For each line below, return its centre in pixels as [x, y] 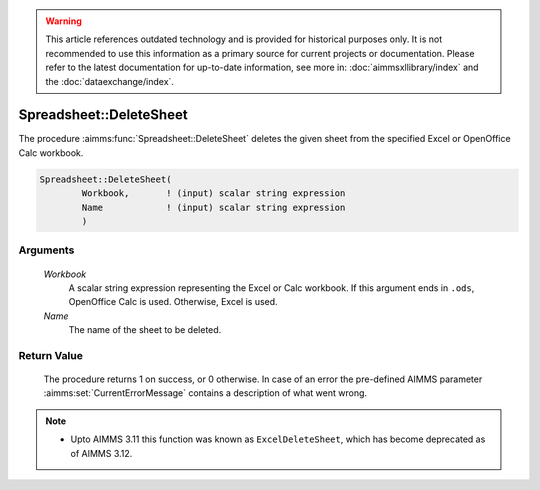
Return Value [51, 355]
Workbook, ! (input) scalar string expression [213, 193]
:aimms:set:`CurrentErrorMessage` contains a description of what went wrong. [205, 393]
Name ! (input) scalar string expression [213, 207]
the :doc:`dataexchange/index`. [110, 81]
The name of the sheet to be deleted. [145, 330]
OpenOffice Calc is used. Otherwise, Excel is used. [173, 302]
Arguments [46, 250]
